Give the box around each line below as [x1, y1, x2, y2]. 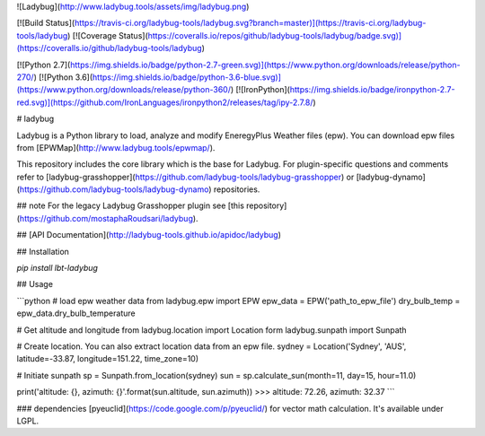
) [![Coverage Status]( [67, 30, 148, 40]
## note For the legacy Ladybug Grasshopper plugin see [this [16, 200, 244, 211]
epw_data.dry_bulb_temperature [16, 308, 136, 318]
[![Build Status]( [16, 18, 75, 29]
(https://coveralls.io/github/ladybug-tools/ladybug [16, 43, 202, 54]
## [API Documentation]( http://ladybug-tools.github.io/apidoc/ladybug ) [16, 230, 282, 240]
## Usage [16, 279, 54, 290]
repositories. [213, 184, 260, 195]
